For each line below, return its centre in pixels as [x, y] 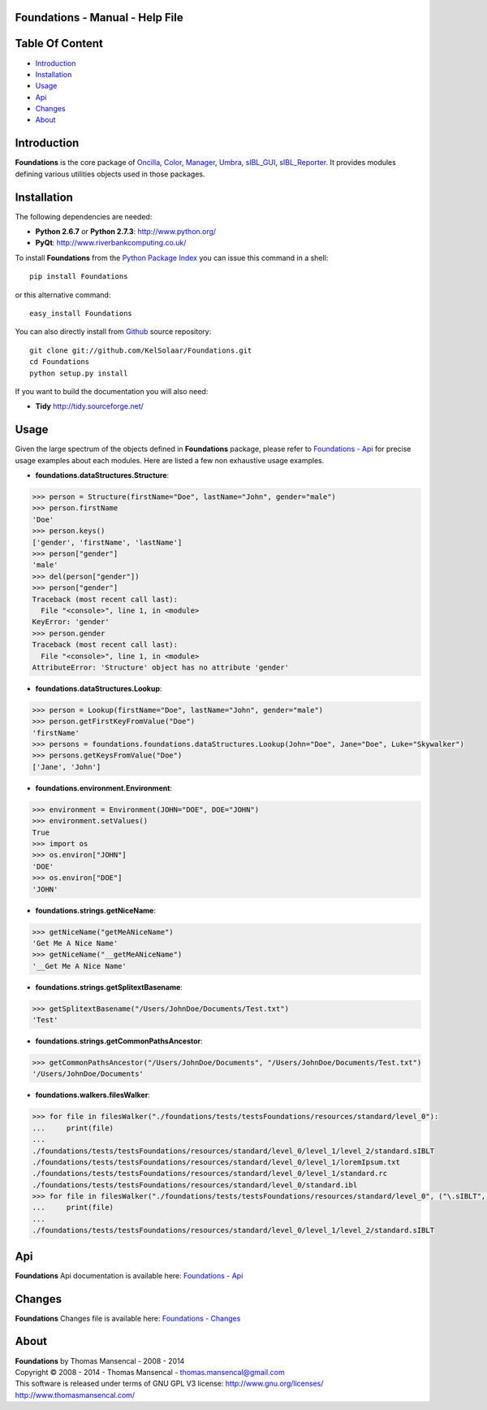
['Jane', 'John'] [67, 767]
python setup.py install [79, 373]
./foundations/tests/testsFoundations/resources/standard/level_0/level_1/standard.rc [210, 1174]
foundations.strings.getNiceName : [95, 910]
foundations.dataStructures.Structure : [102, 475]
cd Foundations [60, 362]
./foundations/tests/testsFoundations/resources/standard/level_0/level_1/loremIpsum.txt [216, 1162]
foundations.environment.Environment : [104, 787]
